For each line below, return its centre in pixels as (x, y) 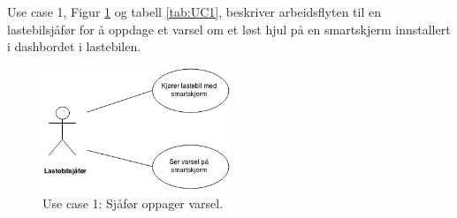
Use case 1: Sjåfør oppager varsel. (133, 203)
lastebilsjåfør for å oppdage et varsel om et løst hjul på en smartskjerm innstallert (229, 29)
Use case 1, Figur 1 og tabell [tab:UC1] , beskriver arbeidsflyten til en (194, 11)
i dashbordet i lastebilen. (74, 46)
